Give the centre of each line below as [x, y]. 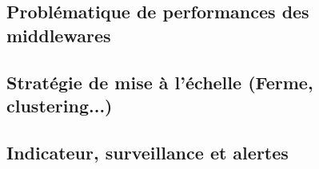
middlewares [59, 35]
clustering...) [60, 105]
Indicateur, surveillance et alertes [148, 152]
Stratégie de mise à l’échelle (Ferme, [160, 82]
